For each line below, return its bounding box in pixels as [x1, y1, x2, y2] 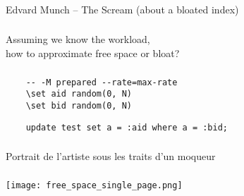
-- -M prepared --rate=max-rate [25, 77, 178, 87]
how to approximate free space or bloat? [6, 46, 180, 61]
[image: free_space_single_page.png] [6, 180, 183, 190]
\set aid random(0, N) [25, 89, 132, 99]
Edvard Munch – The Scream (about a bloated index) [6, 1, 239, 16]
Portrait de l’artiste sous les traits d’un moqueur [6, 149, 216, 164]
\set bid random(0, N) [25, 100, 132, 111]
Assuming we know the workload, [6, 32, 150, 47]
